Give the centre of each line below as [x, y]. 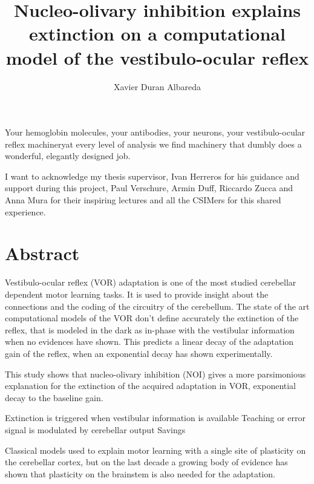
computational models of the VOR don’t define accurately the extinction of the [152, 318]
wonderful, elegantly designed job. [68, 156]
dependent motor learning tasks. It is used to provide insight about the [137, 294]
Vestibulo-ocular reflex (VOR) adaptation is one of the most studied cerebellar [151, 282]
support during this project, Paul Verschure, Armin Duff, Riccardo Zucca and [149, 188]
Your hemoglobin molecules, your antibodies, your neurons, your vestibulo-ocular [155, 132]
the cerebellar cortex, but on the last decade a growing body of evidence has [146, 462]
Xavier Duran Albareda [157, 86]
